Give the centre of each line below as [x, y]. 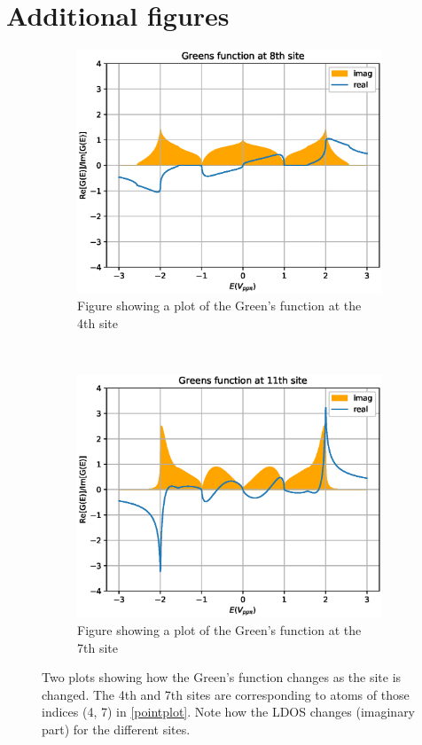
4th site [98, 322]
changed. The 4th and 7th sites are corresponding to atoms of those [226, 694]
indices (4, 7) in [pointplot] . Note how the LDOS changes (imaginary [229, 712]
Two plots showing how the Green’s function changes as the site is [222, 677]
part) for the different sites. [116, 729]
